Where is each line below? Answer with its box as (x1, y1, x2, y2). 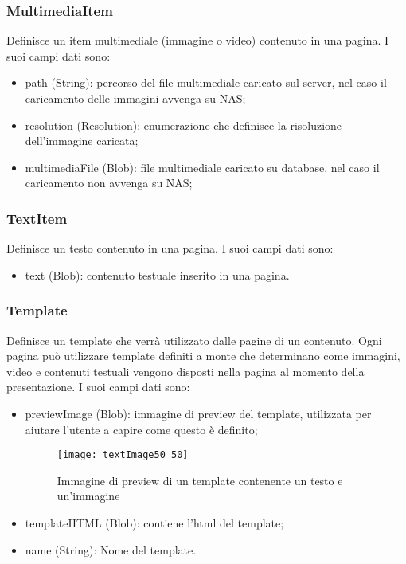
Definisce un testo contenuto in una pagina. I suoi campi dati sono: (6, 240, 334, 257)
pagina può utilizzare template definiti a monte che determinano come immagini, (6, 347, 400, 364)
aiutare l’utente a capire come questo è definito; (25, 421, 258, 437)
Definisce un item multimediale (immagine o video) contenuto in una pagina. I (6, 32, 389, 49)
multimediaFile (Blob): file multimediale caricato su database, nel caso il (25, 159, 380, 175)
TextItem (6, 208, 68, 228)
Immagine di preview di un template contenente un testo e (57, 472, 343, 488)
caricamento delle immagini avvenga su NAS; (25, 90, 246, 106)
